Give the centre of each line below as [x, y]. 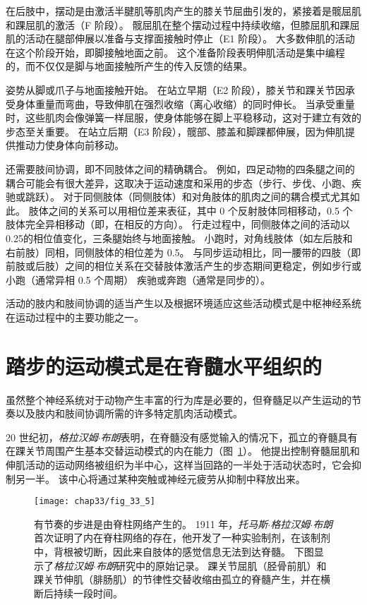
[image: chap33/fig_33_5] [95, 502]
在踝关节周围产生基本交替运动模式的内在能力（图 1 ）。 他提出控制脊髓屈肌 [178, 451]
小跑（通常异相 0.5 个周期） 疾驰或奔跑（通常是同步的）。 [138, 279]
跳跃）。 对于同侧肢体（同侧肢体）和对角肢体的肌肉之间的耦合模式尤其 [187, 197]
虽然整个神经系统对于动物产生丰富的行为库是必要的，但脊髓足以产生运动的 [179, 399]
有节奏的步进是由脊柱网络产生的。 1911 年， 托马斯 [151, 523]
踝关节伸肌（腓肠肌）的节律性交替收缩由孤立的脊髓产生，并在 [177, 579]
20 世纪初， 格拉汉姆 [52, 437]
